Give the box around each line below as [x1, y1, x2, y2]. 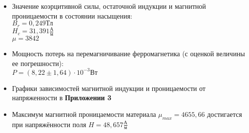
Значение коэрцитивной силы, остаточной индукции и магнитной [12, 1, 206, 11]
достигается [207, 109, 242, 119]
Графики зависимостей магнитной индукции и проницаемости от [12, 83, 206, 93]
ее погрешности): [12, 58, 64, 68]
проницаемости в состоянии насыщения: [12, 10, 132, 21]
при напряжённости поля [12, 119, 86, 129]
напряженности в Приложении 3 [12, 92, 112, 103]
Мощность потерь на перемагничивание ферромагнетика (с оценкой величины [12, 48, 245, 58]
